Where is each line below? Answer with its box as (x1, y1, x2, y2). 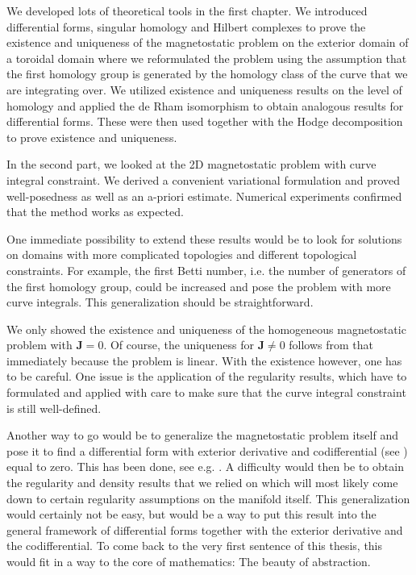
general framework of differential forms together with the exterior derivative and (6, 521, 403, 538)
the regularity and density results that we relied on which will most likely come (6, 474, 398, 491)
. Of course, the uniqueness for (103, 336, 254, 353)
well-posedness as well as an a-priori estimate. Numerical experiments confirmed (6, 187, 402, 204)
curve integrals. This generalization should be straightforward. (6, 294, 314, 310)
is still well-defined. (6, 399, 102, 416)
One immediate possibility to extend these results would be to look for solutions (6, 230, 402, 247)
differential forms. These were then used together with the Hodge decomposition (6, 113, 403, 130)
